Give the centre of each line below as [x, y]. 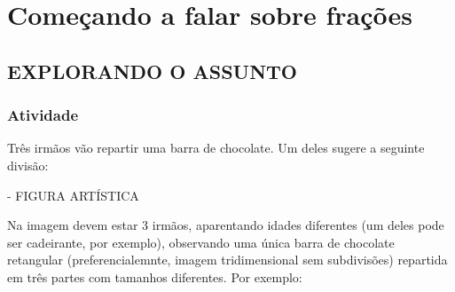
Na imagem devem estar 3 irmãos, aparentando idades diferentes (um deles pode [226, 225]
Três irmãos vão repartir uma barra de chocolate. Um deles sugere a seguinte [216, 148]
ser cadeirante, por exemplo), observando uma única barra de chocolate [201, 242]
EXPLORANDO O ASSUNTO [152, 71]
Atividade [43, 115]
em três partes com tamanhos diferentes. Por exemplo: [155, 276]
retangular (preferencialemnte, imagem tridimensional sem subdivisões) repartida [227, 260]
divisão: [28, 165]
